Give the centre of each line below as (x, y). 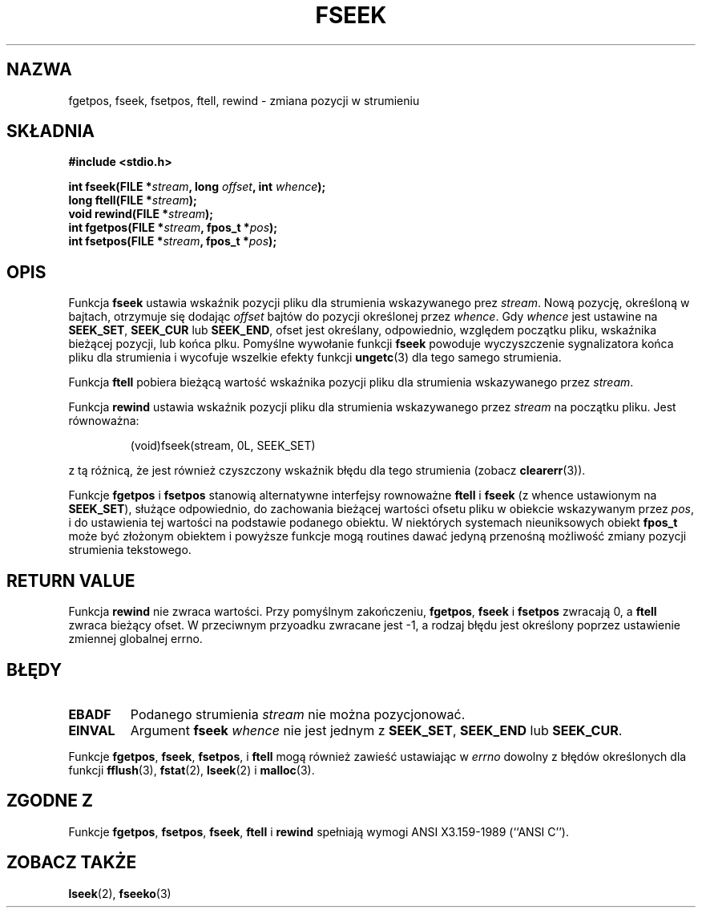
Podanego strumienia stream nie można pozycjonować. (298, 714)
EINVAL (92, 730)
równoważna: (104, 421)
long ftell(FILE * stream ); (133, 200)
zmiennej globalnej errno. (135, 639)
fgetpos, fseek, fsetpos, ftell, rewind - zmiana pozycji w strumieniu (244, 100)
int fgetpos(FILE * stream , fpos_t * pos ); (173, 228)
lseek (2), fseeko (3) (120, 893)
